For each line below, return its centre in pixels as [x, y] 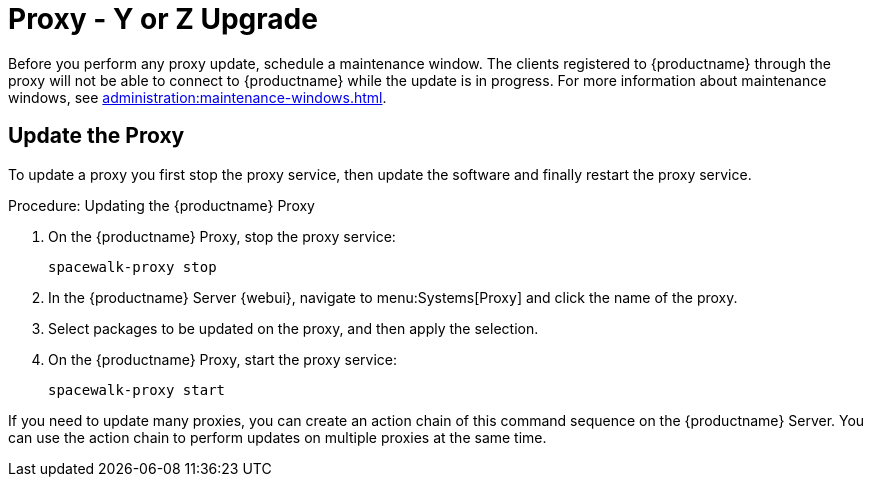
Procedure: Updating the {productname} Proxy [161, 205]
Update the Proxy [96, 136]
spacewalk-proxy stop [132, 266]
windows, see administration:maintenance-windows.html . [197, 97]
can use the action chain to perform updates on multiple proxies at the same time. [277, 437]
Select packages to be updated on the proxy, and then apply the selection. [293, 328]
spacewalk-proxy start [137, 389]
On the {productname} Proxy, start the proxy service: [223, 359]
